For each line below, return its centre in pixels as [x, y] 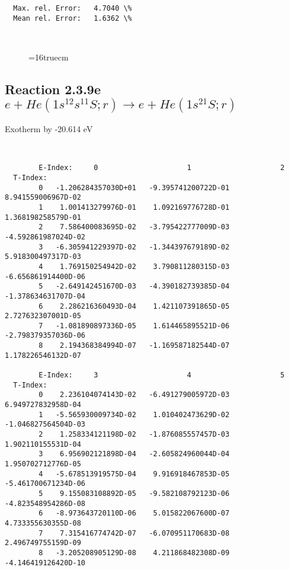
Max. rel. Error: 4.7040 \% [73, 8]
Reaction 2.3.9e [53, 89]
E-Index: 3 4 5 [162, 375]
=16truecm [49, 57]
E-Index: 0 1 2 [162, 168]
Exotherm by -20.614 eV [49, 129]
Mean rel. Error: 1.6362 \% [73, 18]
